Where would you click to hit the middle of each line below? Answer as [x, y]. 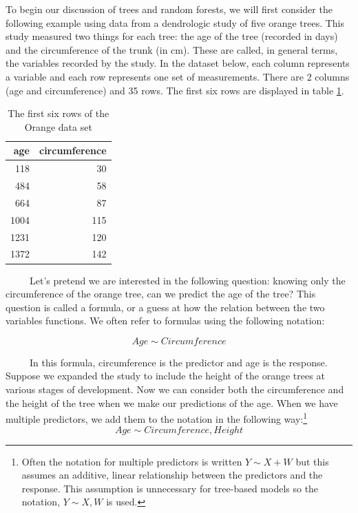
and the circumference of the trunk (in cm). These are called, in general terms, [172, 49]
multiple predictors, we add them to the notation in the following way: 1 [157, 418]
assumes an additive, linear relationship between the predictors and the [172, 475]
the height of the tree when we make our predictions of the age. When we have [172, 402]
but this [312, 461]
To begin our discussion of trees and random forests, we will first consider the [169, 9]
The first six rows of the [59, 113]
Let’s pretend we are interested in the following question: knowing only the [187, 280]
